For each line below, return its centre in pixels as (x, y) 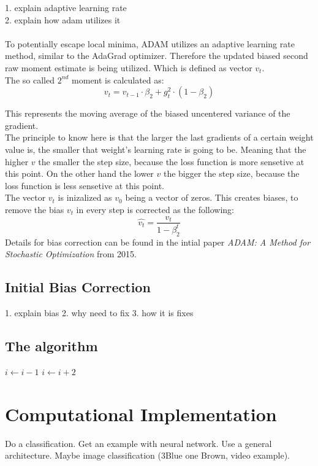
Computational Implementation (141, 414)
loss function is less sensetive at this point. (85, 185)
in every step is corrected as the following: (155, 209)
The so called (30, 80)
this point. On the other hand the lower (79, 173)
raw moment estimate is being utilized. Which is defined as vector (129, 67)
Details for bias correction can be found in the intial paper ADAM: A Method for (158, 242)
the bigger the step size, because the (231, 173)
